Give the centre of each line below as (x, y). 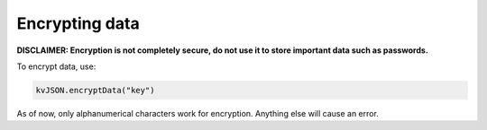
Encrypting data (78, 23)
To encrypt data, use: (56, 66)
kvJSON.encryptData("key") (95, 90)
